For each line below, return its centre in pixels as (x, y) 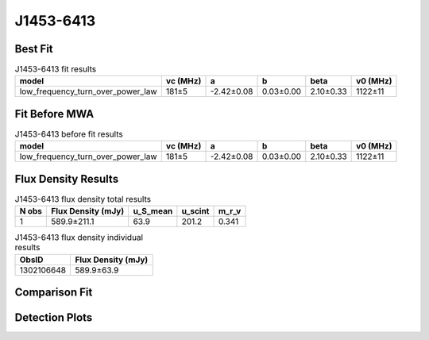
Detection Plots (54, 318)
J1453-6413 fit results (56, 69)
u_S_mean (153, 211)
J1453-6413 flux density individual (79, 238)
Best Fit (34, 49)
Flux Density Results (67, 179)
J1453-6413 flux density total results (83, 199)
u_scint (195, 211)
